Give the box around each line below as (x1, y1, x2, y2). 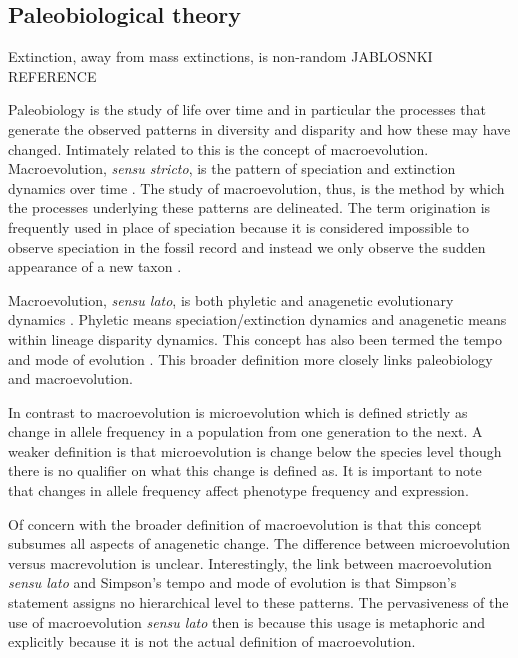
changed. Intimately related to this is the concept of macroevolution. (8, 138, 429, 159)
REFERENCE (8, 65, 97, 86)
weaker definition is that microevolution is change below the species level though (8, 440, 502, 461)
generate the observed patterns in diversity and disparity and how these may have (8, 118, 511, 139)
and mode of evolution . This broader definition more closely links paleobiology (8, 348, 493, 369)
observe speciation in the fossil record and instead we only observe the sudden (8, 236, 486, 257)
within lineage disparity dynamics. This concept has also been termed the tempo (8, 328, 502, 349)
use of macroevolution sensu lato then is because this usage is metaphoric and (8, 611, 486, 632)
